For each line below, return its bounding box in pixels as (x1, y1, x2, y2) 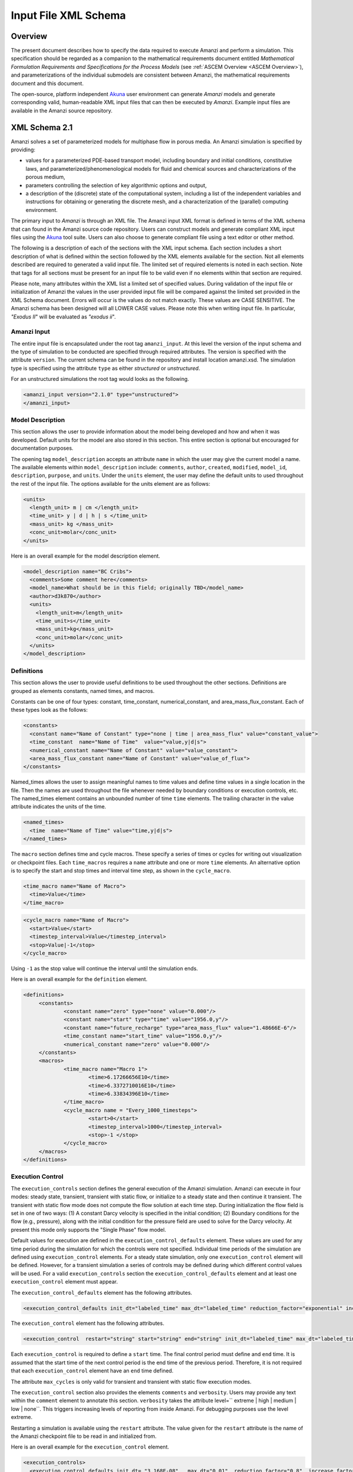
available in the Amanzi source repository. (11, 107, 113, 114)
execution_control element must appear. (11, 1278, 118, 1285)
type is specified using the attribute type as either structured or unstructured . (11, 364, 200, 372)
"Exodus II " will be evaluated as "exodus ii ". (11, 313, 116, 320)
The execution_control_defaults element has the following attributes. (11, 1289, 192, 1296)
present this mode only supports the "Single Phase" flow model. (11, 1226, 166, 1233)
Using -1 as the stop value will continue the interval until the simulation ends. (11, 964, 198, 972)
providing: (11, 146, 35, 153)
